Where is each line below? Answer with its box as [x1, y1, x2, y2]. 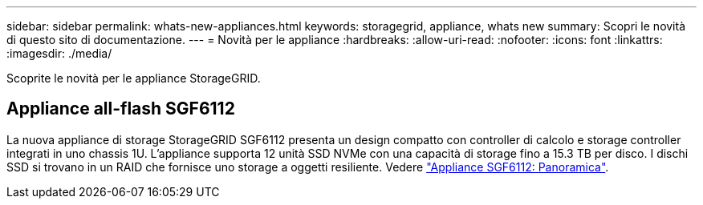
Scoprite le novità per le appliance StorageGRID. [6, 71, 261, 85]
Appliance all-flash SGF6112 [6, 98, 235, 119]
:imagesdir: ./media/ [6, 46, 112, 60]
